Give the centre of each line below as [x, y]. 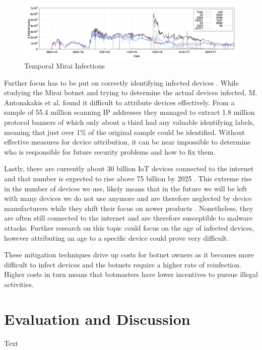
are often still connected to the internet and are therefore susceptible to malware [128, 218]
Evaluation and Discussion [97, 319]
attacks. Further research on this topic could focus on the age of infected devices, [129, 227]
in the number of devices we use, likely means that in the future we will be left [126, 188]
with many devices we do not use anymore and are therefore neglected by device [128, 198]
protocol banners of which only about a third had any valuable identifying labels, [129, 122]
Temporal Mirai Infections [65, 66]
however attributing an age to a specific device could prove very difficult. [116, 237]
